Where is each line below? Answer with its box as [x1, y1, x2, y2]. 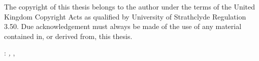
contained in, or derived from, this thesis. [4, 30, 133, 41]
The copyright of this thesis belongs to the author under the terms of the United [4, 1, 255, 11]
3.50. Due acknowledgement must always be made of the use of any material [4, 21, 242, 31]
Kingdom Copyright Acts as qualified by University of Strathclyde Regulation [4, 11, 246, 21]
